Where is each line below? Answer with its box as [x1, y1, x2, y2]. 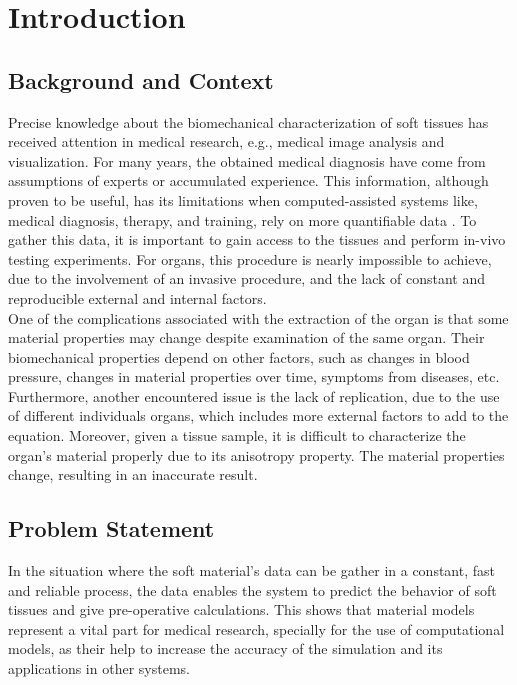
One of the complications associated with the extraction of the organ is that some [8, 307, 509, 328]
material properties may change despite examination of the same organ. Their [8, 327, 485, 348]
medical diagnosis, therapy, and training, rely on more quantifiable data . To [8, 209, 477, 230]
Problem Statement [8, 513, 215, 544]
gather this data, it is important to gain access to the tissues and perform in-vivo [8, 229, 506, 250]
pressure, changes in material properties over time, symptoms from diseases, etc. [8, 366, 500, 387]
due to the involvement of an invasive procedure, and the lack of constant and [8, 268, 486, 289]
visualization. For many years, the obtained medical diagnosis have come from [8, 150, 486, 171]
